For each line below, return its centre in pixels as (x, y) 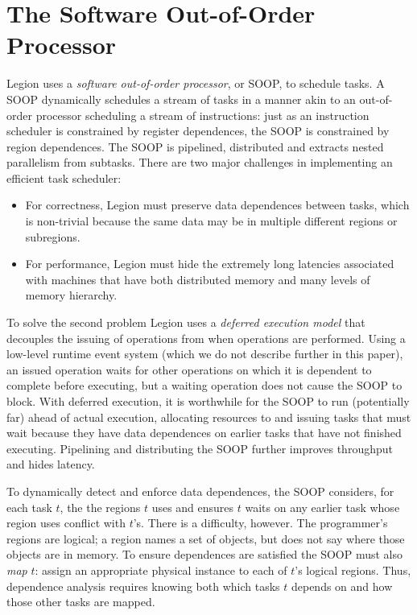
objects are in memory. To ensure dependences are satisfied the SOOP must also (205, 554)
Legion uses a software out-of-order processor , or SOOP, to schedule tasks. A (196, 83)
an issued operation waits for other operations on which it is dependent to (189, 369)
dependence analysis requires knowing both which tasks (143, 586)
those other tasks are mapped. (81, 602)
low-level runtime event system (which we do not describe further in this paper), (205, 354)
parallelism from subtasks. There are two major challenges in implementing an (200, 162)
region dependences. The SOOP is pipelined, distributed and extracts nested (195, 146)
